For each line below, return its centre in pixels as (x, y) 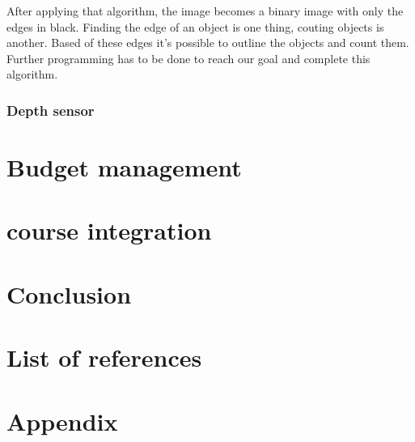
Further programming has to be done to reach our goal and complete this (188, 58)
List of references (104, 357)
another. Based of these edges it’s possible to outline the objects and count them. (208, 42)
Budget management (124, 167)
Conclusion (69, 293)
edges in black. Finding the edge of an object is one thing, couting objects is (195, 26)
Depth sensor (51, 110)
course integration (109, 230)
